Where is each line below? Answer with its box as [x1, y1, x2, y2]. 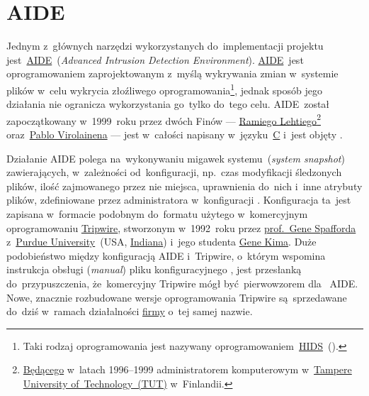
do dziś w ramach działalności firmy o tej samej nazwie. [6, 304, 253, 319]
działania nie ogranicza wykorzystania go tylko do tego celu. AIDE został [6, 97, 330, 111]
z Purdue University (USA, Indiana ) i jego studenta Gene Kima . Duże [6, 234, 317, 249]
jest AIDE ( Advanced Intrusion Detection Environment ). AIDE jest [6, 52, 304, 67]
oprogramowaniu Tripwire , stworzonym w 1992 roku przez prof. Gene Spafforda [6, 220, 356, 235]
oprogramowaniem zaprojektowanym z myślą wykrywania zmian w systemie [6, 66, 339, 81]
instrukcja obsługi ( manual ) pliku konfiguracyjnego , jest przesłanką [6, 262, 302, 277]
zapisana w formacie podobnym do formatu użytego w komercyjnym [6, 206, 308, 221]
